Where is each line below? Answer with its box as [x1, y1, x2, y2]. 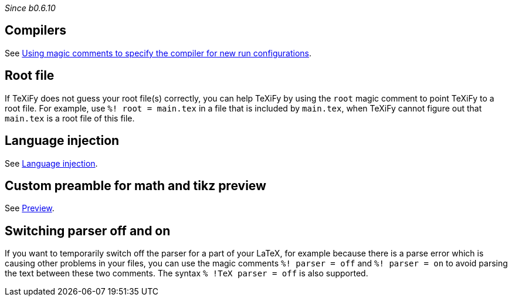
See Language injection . [5, 158, 98, 168]
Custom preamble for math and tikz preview [5, 178, 266, 193]
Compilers [5, 23, 67, 38]
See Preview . [5, 203, 55, 214]
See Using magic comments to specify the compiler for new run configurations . [5, 48, 312, 58]
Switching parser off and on [5, 223, 171, 238]
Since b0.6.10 [5, 3, 56, 13]
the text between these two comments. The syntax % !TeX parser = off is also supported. [5, 268, 368, 279]
